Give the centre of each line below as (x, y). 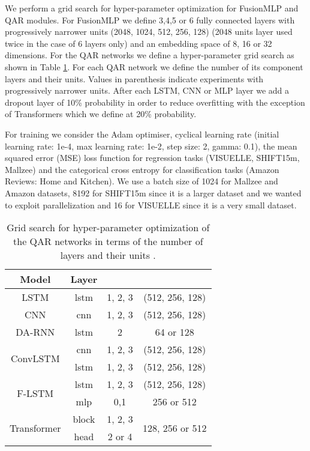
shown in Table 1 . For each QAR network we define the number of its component (154, 66)
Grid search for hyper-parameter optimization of (108, 228)
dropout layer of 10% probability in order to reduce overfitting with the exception (155, 102)
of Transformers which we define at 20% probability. (101, 114)
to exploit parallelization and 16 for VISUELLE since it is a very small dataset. (151, 204)
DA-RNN (35, 332)
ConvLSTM (35, 358)
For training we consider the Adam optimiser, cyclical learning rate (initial (142, 134)
